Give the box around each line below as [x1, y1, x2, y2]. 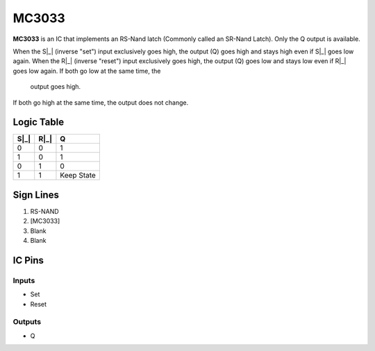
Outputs [12, 317, 42, 327]
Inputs [12, 275, 35, 285]
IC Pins [12, 254, 44, 266]
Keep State [60, 171, 97, 180]
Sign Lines [12, 189, 59, 200]
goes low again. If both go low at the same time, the [12, 67, 161, 75]
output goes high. [30, 83, 81, 91]
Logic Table [12, 117, 65, 128]
